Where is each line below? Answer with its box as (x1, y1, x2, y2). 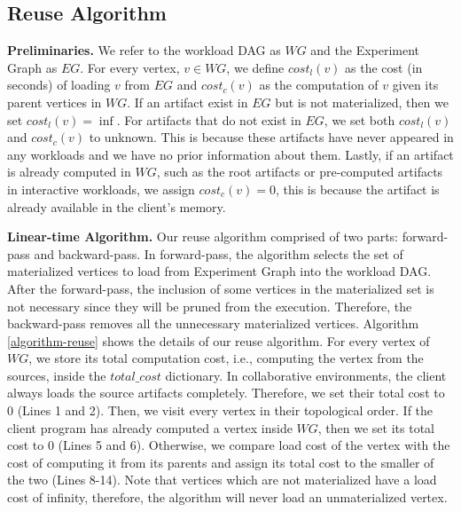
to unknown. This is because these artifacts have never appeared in (89, 128, 454, 146)
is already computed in (7, 162, 131, 181)
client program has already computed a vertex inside (7, 418, 293, 437)
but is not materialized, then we (275, 92, 449, 111)
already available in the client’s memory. (7, 197, 226, 216)
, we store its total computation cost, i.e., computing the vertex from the (28, 349, 424, 367)
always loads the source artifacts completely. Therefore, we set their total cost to (7, 383, 445, 402)
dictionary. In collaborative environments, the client (165, 366, 447, 384)
